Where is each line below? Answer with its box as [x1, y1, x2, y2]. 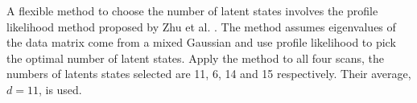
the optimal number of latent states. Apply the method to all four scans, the [6, 49, 384, 66]
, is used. [38, 80, 82, 97]
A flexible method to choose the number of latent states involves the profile [6, 2, 378, 19]
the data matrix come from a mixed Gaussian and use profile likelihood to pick [6, 34, 396, 51]
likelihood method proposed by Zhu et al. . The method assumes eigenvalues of [6, 18, 396, 35]
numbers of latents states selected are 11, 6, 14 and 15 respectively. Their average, [6, 65, 411, 82]
